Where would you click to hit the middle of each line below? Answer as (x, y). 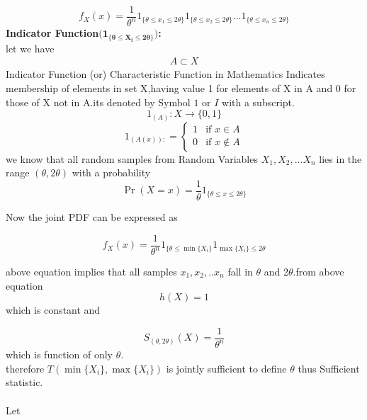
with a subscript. (258, 102)
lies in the (340, 158)
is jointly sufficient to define (226, 368)
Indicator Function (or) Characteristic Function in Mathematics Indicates (165, 74)
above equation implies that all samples (91, 272)
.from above (318, 272)
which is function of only (59, 354)
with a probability (111, 172)
